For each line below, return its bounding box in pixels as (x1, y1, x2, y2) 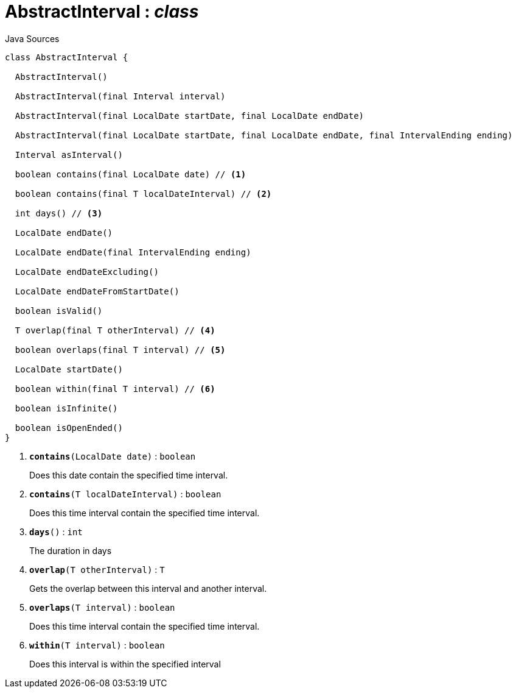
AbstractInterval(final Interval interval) (15, 91, 226, 101)
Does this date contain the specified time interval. (29, 469, 228, 480)
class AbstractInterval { (5, 52, 128, 62)
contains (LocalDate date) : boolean (29, 450, 196, 461)
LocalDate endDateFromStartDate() (15, 286, 180, 296)
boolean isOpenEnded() (15, 422, 123, 433)
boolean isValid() (15, 305, 103, 316)
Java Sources (5, 33, 60, 44)
